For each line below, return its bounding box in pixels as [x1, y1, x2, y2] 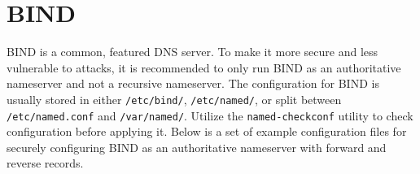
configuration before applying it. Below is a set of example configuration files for [7, 123, 407, 140]
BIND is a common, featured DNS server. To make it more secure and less [7, 43, 378, 60]
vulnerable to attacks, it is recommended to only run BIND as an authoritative [7, 59, 401, 76]
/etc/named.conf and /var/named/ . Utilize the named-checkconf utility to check [7, 107, 413, 124]
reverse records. [7, 154, 84, 172]
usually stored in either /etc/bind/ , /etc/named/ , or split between [7, 90, 342, 107]
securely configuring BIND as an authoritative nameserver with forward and [7, 138, 387, 155]
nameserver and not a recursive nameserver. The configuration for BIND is [7, 75, 379, 92]
